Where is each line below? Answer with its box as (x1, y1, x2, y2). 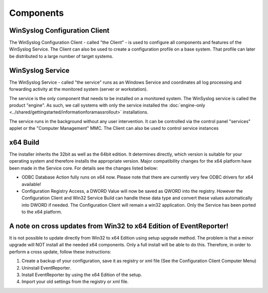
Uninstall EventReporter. (21, 265, 71, 271)
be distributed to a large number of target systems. (9, 53, 114, 59)
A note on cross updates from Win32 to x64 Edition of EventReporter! (9, 222, 229, 230)
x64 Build (9, 138, 40, 146)
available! (21, 181, 42, 187)
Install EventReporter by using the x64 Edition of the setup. (21, 272, 142, 278)
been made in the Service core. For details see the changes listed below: (9, 165, 158, 171)
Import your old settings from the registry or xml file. (21, 279, 129, 285)
